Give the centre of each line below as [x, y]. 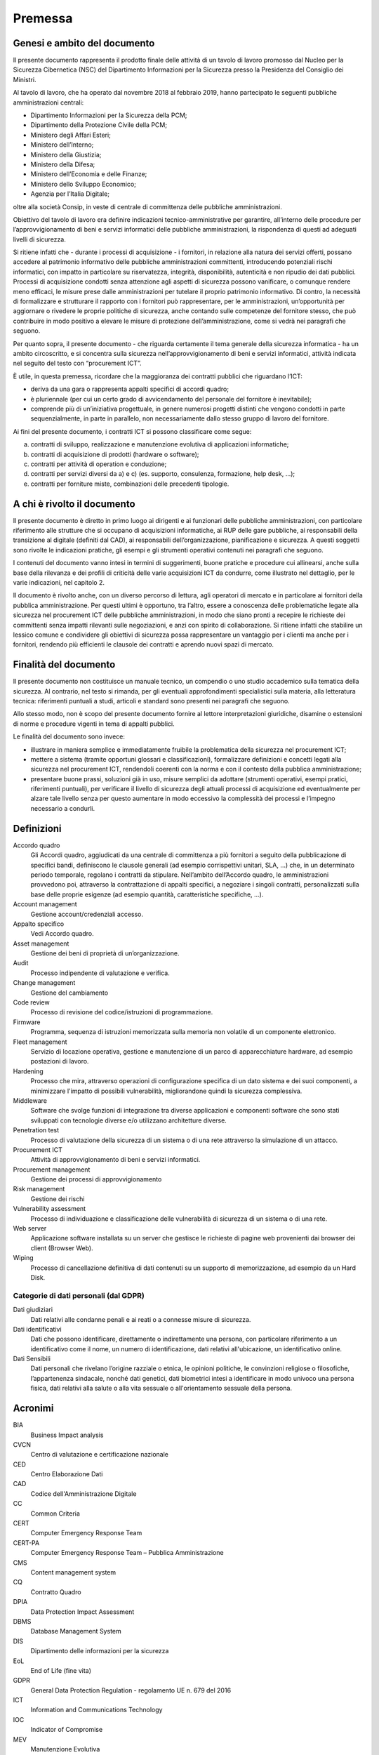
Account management [45, 904]
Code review [31, 1002]
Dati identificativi [38, 1329]
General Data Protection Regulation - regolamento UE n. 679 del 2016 [131, 1690]
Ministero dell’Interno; [62, 145]
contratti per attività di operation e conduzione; [99, 464]
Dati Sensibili [32, 1359]
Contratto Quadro [56, 1592]
